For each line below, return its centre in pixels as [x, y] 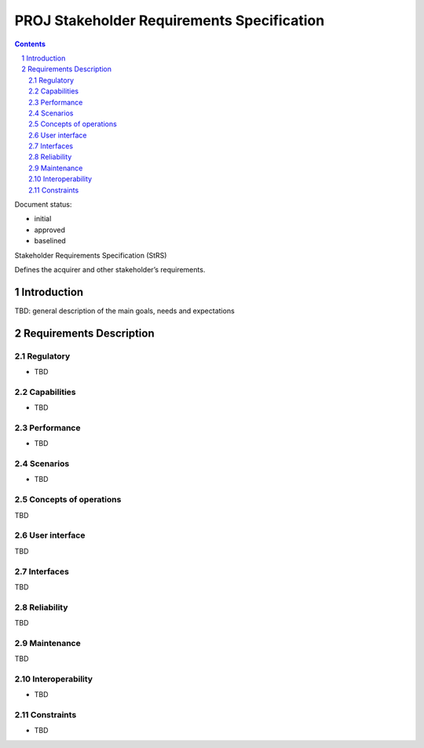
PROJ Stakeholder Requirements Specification [170, 20]
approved [50, 230]
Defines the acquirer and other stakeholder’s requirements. [110, 269]
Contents [30, 44]
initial [43, 219]
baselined [50, 241]
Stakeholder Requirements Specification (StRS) [91, 255]
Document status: [43, 205]
